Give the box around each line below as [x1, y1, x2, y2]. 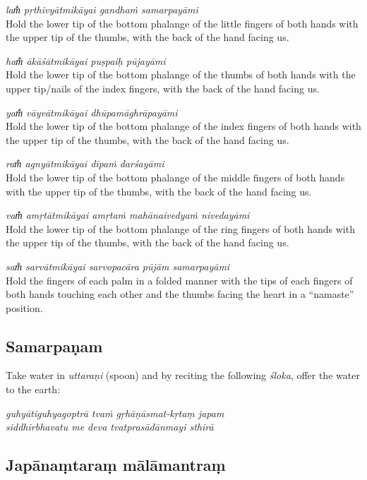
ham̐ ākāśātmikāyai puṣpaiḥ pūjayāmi [6, 53, 166, 68]
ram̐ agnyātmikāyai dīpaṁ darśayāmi [6, 156, 164, 171]
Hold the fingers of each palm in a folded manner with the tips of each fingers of [6, 272, 353, 287]
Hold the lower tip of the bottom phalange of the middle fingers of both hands [6, 169, 345, 184]
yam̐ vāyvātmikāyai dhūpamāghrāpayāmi [6, 104, 178, 119]
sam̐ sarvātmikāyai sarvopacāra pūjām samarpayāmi [6, 258, 230, 273]
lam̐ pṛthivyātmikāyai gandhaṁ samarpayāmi [6, 2, 198, 16]
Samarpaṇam [6, 335, 103, 356]
